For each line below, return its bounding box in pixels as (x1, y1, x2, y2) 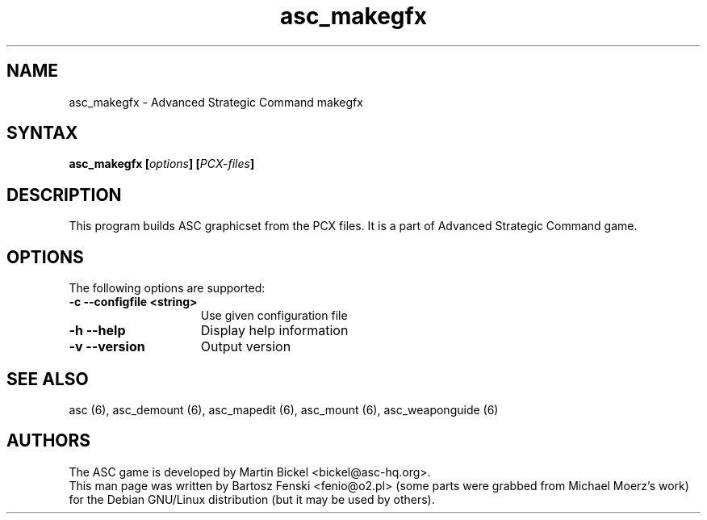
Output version (200, 338, 291, 355)
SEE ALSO (6, 368, 89, 389)
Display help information (200, 322, 349, 339)
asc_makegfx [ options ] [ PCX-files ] (69, 157, 255, 171)
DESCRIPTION (6, 184, 122, 205)
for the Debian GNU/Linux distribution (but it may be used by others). (69, 492, 435, 506)
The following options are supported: (69, 281, 266, 296)
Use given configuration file (200, 308, 348, 323)
